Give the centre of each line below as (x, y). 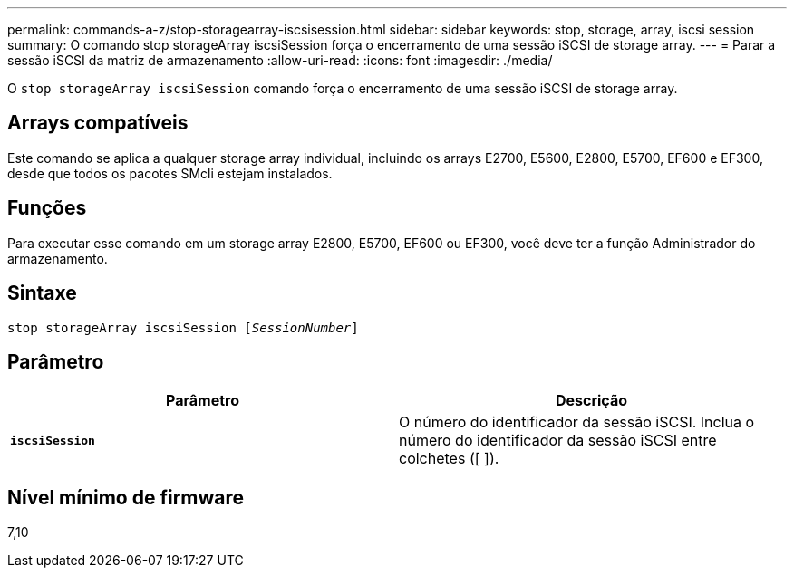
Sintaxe (42, 293)
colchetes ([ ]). (449, 459)
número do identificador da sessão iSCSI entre (558, 441)
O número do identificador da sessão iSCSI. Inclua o (577, 422)
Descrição (591, 401)
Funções (47, 208)
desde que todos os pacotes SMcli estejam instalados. (170, 173)
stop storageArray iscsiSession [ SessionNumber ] (183, 327)
